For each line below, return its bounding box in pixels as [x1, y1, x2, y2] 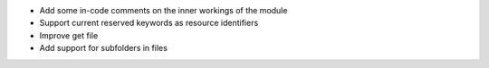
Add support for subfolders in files [39, 43, 168, 54]
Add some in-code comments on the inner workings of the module [39, 5, 288, 15]
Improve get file [39, 30, 99, 40]
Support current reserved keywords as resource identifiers [39, 18, 259, 29]
